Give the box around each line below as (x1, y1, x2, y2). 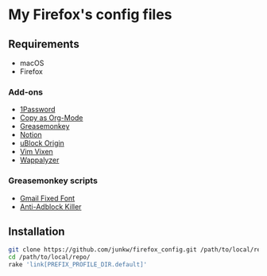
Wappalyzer (19, 155, 60, 165)
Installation (8, 224, 65, 238)
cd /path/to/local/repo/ (8, 253, 91, 262)
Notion (19, 130, 42, 140)
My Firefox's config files (8, 6, 172, 24)
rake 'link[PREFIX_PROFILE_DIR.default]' (8, 261, 148, 269)
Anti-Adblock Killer (19, 201, 82, 212)
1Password (19, 105, 56, 115)
